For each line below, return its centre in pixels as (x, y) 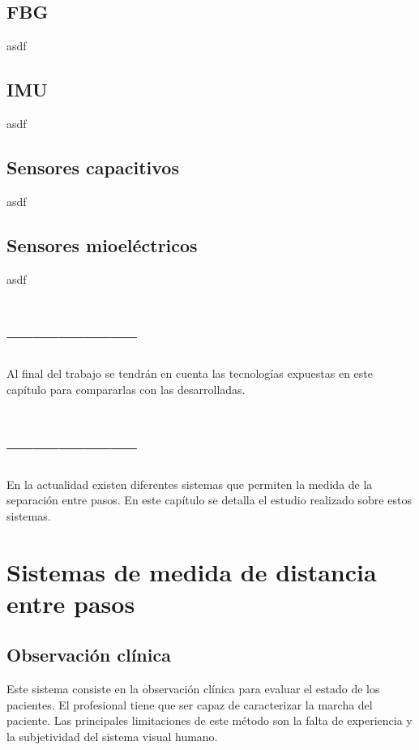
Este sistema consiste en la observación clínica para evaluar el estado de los (193, 689)
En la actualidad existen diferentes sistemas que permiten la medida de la (190, 484)
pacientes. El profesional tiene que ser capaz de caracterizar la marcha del (190, 704)
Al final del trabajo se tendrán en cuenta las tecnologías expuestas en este (190, 373)
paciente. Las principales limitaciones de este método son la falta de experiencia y (209, 720)
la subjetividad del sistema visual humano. (112, 736)
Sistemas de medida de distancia (192, 571)
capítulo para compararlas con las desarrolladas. (126, 389)
